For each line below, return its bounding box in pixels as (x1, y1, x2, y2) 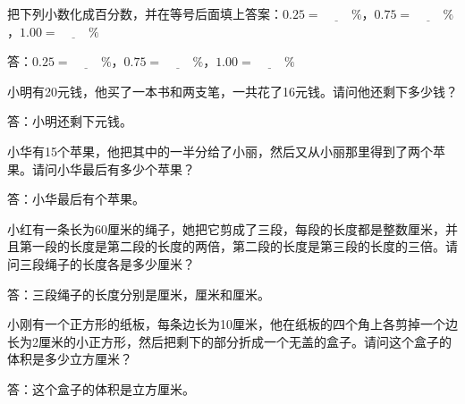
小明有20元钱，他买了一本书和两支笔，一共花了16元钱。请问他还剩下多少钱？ (7, 81, 458, 100)
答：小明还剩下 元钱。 (7, 112, 132, 130)
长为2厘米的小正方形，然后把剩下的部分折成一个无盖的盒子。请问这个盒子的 (7, 332, 452, 350)
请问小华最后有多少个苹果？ (31, 159, 195, 178)
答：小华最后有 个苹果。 (7, 189, 145, 208)
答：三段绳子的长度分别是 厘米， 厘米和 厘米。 (7, 284, 270, 303)
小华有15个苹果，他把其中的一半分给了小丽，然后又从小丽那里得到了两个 (7, 141, 433, 160)
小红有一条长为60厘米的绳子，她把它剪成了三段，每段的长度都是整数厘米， (7, 219, 445, 238)
